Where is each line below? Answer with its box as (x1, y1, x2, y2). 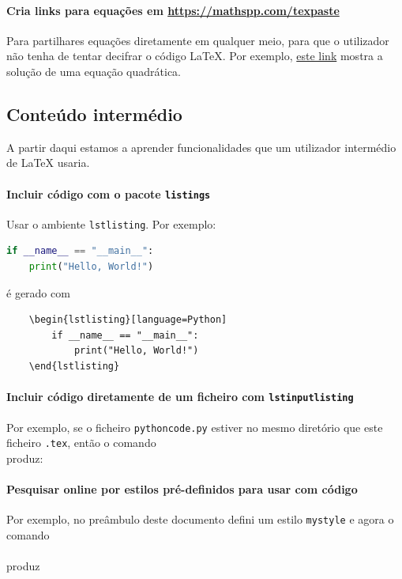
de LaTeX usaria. (6, 154, 90, 171)
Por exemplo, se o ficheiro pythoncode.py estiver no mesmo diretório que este (6, 418, 383, 435)
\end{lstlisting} (28, 361, 120, 373)
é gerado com (6, 284, 70, 301)
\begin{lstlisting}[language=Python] (28, 314, 227, 326)
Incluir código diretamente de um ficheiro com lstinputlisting (6, 388, 354, 405)
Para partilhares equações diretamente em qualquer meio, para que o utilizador (6, 32, 389, 48)
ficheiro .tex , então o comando (6, 434, 156, 451)
